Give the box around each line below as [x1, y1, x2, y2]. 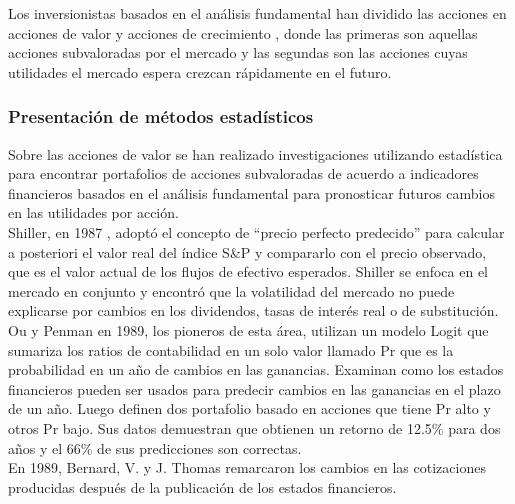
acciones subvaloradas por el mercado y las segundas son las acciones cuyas [8, 42, 468, 63]
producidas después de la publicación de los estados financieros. [8, 476, 397, 497]
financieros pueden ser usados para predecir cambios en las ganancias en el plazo [8, 378, 501, 399]
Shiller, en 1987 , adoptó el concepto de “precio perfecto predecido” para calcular [8, 221, 505, 242]
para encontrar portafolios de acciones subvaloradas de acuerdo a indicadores [8, 163, 479, 184]
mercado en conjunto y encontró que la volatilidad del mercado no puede [8, 280, 455, 301]
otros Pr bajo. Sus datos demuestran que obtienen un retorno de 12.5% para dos [8, 417, 501, 438]
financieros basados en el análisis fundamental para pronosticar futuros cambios [8, 182, 495, 203]
